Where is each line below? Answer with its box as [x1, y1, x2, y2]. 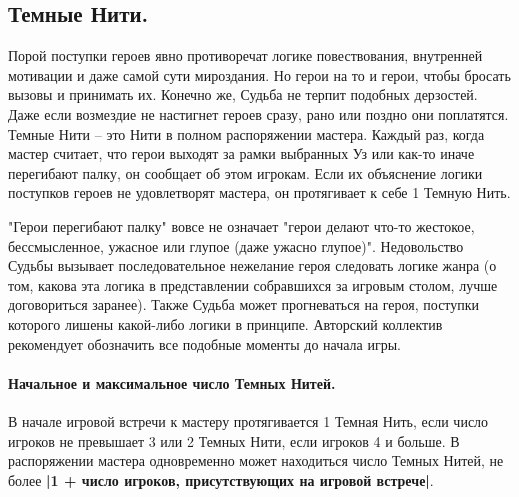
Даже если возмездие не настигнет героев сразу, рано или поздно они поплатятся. [8, 103, 509, 124]
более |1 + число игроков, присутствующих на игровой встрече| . [8, 469, 434, 490]
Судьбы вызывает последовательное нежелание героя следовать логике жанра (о [8, 255, 497, 276]
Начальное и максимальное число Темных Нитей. [8, 372, 336, 393]
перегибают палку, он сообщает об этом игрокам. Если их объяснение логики [8, 162, 483, 183]
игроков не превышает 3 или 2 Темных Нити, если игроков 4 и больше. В [8, 430, 460, 451]
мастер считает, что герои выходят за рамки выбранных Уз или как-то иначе [8, 143, 475, 164]
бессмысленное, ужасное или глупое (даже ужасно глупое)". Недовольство [8, 235, 464, 256]
